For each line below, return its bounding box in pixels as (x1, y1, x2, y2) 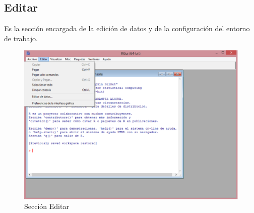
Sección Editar (24, 201, 69, 211)
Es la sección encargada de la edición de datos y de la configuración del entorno (4, 23, 250, 34)
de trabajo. (4, 33, 38, 43)
